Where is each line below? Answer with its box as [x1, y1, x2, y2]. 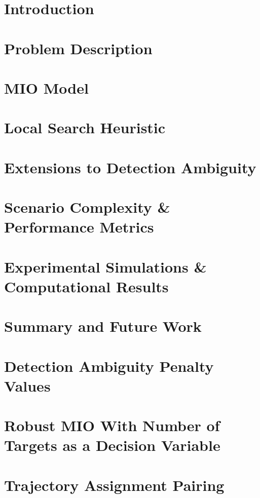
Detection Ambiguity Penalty [4, 355, 214, 376]
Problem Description [4, 37, 153, 58]
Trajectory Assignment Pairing [4, 474, 225, 495]
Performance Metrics [4, 216, 154, 237]
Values [4, 375, 51, 396]
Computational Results [4, 276, 169, 296]
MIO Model [4, 77, 89, 98]
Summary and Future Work [4, 316, 202, 336]
